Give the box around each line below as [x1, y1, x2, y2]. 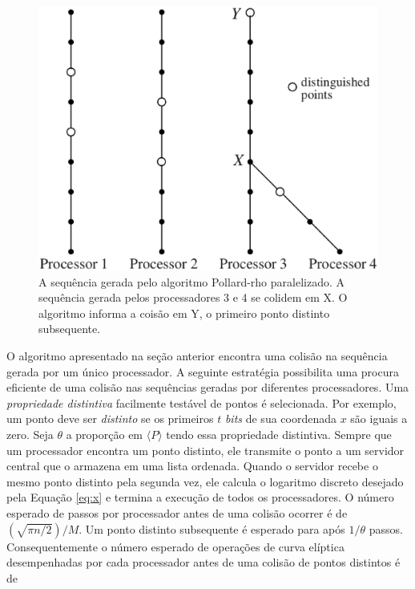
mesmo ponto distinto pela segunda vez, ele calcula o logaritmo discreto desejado [6, 473, 404, 489]
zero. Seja [6, 426, 54, 443]
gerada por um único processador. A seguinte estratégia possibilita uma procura [6, 363, 399, 380]
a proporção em [66, 426, 143, 443]
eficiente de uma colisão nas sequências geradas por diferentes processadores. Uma [6, 379, 409, 396]
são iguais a [350, 410, 408, 427]
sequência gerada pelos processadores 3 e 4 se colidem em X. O [38, 289, 348, 306]
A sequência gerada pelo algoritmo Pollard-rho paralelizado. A [38, 273, 344, 290]
